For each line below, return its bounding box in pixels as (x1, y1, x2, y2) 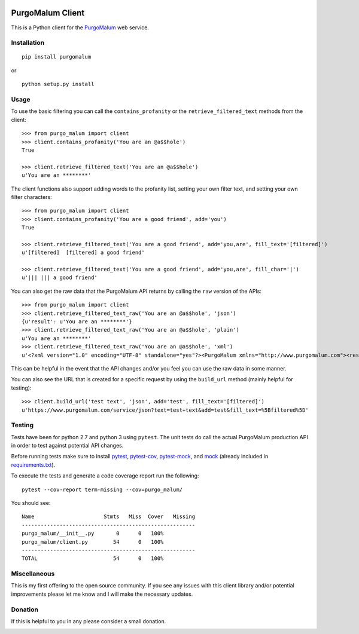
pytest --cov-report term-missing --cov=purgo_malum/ (22, 486, 182, 493)
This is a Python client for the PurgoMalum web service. (11, 24, 150, 31)
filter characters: (11, 193, 52, 200)
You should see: (11, 499, 51, 506)
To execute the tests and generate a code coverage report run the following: (11, 472, 199, 479)
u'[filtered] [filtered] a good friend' (22, 249, 145, 256)
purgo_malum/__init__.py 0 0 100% (22, 530, 164, 537)
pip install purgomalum (22, 54, 92, 60)
